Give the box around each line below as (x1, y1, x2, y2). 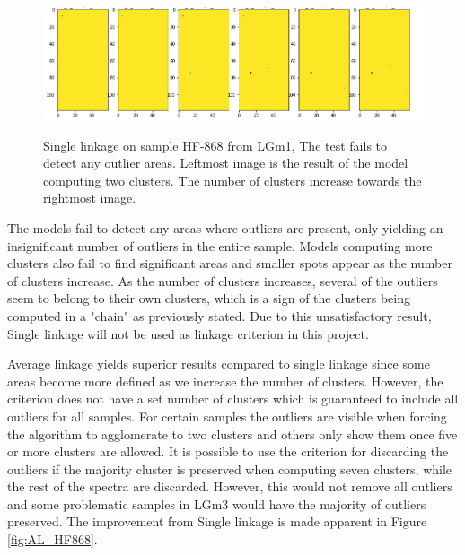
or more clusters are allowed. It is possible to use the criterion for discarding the (7, 442, 449, 461)
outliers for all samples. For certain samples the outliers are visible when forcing (7, 406, 447, 425)
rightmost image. (43, 188, 136, 207)
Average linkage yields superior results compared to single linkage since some (7, 354, 430, 373)
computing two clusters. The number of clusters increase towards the (43, 170, 422, 189)
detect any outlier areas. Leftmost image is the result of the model (43, 153, 408, 172)
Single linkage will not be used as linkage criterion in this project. (7, 324, 369, 343)
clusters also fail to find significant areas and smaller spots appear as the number (7, 254, 452, 273)
